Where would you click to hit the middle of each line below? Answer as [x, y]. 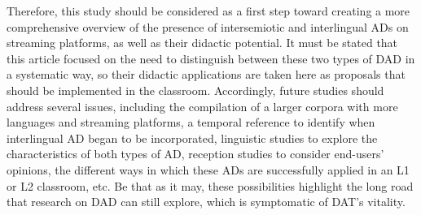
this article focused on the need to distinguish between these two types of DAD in [211, 58]
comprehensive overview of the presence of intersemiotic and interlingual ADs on [208, 26]
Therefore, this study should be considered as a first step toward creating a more [208, 11]
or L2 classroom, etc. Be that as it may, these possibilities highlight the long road [210, 185]
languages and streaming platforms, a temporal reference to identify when [191, 122]
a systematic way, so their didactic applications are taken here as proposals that [206, 74]
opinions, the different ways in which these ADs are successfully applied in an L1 [208, 169]
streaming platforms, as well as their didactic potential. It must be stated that [202, 43]
